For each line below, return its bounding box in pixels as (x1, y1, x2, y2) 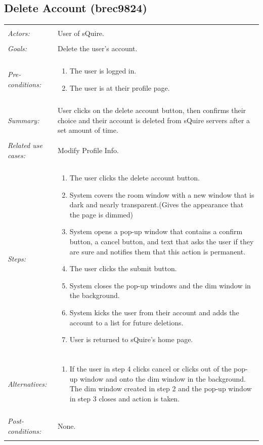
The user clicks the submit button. (69, 263, 177, 274)
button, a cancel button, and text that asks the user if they (69, 236, 254, 247)
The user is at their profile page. (69, 82, 170, 93)
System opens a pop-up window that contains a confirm (69, 226, 243, 237)
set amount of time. (57, 125, 118, 135)
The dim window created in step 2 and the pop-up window (69, 383, 252, 394)
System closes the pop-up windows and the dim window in (69, 280, 251, 290)
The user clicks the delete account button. (69, 172, 200, 183)
